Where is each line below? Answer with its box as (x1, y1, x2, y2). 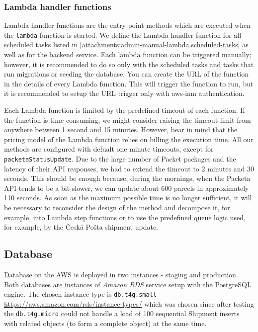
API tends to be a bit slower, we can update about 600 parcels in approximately (4, 182, 249, 193)
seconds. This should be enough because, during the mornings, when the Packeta (4, 173, 251, 183)
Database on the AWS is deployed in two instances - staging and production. (4, 269, 238, 280)
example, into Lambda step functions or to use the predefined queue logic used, (4, 212, 246, 222)
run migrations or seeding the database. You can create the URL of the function (4, 69, 249, 79)
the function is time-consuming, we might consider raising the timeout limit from (4, 114, 251, 125)
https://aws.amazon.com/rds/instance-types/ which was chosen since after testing (4, 298, 254, 309)
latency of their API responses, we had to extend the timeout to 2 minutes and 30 (4, 163, 254, 173)
